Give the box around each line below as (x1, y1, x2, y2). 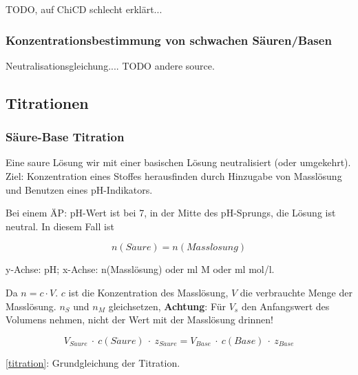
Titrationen (6, 92, 89, 113)
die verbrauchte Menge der (240, 285, 352, 299)
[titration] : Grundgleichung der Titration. (6, 355, 180, 369)
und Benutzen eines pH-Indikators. (6, 182, 153, 196)
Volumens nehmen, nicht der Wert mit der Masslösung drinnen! (6, 312, 273, 327)
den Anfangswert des (241, 298, 330, 313)
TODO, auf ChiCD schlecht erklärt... (6, 2, 162, 16)
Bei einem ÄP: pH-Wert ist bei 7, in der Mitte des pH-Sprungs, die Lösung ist (6, 205, 336, 220)
